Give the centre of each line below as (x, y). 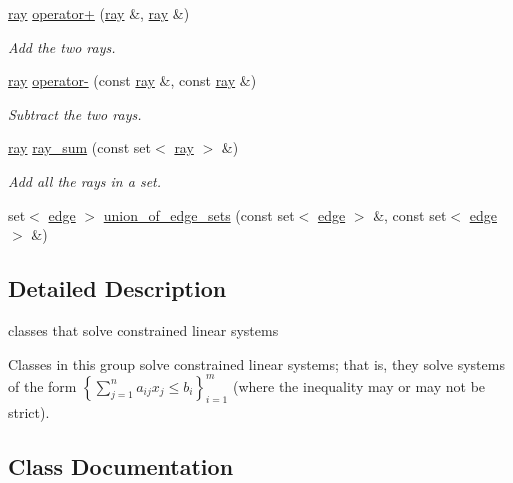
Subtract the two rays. (75, 113)
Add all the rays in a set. (85, 180)
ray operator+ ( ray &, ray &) (99, 13)
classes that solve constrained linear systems (143, 329)
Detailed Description (117, 288)
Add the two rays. (62, 46)
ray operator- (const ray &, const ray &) (132, 80)
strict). (29, 412)
